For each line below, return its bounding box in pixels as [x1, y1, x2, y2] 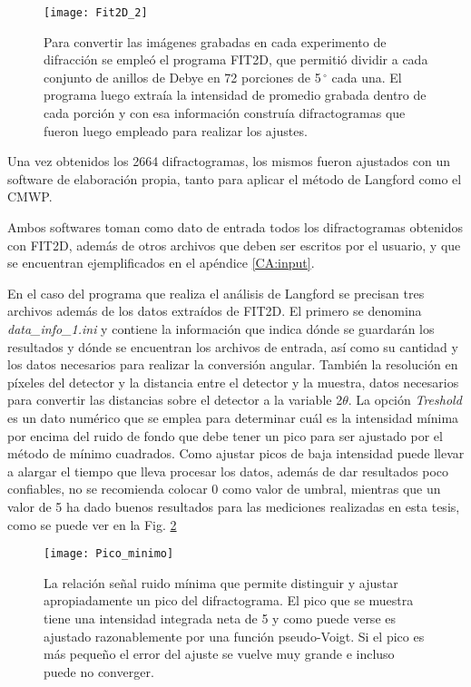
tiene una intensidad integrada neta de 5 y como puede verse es [44, 608, 396, 627]
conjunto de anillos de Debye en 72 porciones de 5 [44, 67, 321, 86]
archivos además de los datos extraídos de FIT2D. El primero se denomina [7, 301, 422, 320]
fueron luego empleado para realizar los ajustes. [44, 121, 308, 140]
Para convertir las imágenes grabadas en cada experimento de [44, 32, 387, 51]
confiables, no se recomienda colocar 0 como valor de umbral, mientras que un [7, 479, 441, 498]
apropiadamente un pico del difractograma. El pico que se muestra [44, 591, 414, 610]
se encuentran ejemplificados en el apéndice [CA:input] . [7, 253, 315, 272]
